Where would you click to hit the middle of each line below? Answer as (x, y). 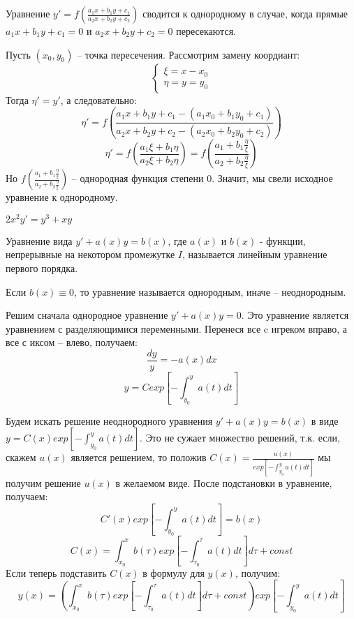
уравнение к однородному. (62, 197)
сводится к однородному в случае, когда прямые (245, 13)
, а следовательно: (98, 99)
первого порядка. (42, 267)
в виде (325, 420)
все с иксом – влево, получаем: (72, 342)
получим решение (43, 482)
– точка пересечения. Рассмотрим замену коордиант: (189, 54)
